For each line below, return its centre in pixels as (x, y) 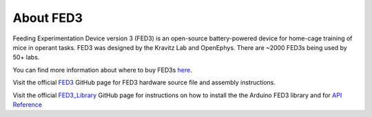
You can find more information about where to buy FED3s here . (102, 70)
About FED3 (48, 18)
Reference (28, 104)
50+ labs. (26, 57)
